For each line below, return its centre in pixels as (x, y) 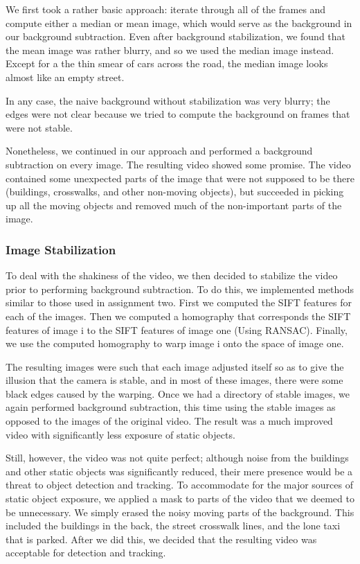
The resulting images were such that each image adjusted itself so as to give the (175, 366)
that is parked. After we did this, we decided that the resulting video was (161, 539)
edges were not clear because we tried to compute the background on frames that (178, 114)
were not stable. (39, 127)
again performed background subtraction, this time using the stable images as (171, 407)
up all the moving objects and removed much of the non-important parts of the (174, 205)
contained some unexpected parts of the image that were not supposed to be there (180, 178)
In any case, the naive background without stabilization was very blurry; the (168, 100)
